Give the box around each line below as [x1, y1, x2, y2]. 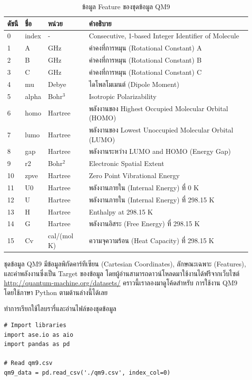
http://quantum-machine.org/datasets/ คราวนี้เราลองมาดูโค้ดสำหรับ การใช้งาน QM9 [4, 278, 237, 288]
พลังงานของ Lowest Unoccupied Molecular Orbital [89, 124, 234, 134]
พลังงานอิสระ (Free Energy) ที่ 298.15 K [89, 218, 200, 229]
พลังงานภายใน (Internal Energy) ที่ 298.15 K [89, 194, 215, 204]
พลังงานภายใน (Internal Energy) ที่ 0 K [89, 182, 199, 192]
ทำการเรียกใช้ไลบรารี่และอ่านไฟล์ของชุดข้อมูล [4, 303, 116, 314]
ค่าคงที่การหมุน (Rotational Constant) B [89, 55, 202, 65]
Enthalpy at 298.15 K [89, 206, 153, 216]
